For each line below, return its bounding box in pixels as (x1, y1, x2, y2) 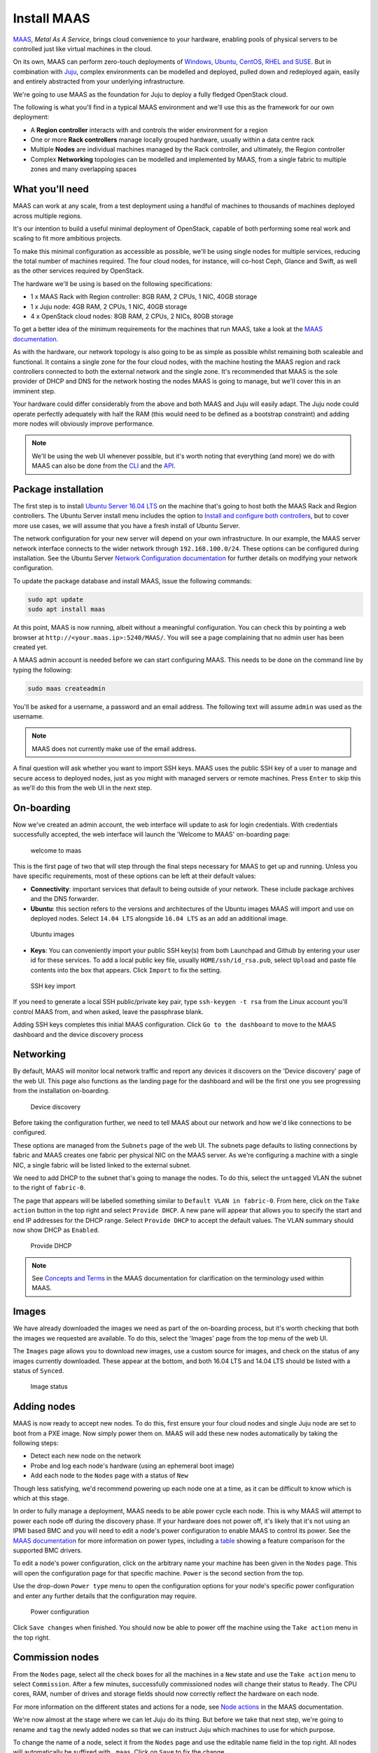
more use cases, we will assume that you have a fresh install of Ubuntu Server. (13, 521, 241, 529)
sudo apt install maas (27, 605, 106, 614)
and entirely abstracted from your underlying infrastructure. (13, 77, 185, 86)
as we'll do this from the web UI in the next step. (13, 784, 153, 792)
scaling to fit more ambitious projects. (13, 234, 122, 243)
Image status (30, 1382, 68, 1391)
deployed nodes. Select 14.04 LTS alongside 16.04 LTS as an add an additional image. (30, 914, 288, 923)
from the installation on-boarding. (13, 1087, 110, 1095)
